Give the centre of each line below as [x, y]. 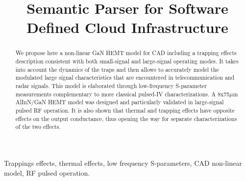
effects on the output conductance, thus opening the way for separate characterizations [126, 118]
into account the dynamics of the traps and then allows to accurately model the [117, 69]
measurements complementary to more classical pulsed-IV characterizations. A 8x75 [123, 94]
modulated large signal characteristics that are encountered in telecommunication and [125, 77]
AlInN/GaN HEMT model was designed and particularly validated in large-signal [120, 102]
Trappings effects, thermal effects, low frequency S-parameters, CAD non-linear [123, 163]
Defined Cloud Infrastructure [127, 27]
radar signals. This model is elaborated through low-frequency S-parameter [111, 85]
